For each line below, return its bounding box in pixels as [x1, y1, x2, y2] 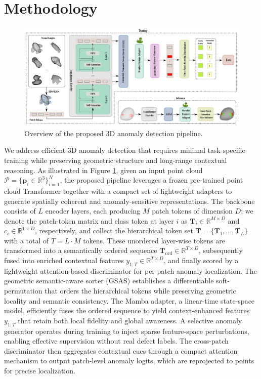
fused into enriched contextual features [4, 255, 124, 266]
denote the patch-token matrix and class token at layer [4, 215, 174, 226]
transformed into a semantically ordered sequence [4, 245, 157, 256]
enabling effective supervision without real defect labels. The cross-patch [4, 335, 229, 346]
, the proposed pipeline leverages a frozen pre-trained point [60, 175, 243, 185]
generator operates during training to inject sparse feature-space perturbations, [4, 325, 249, 336]
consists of [4, 205, 36, 216]
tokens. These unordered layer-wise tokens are [83, 235, 225, 245]
